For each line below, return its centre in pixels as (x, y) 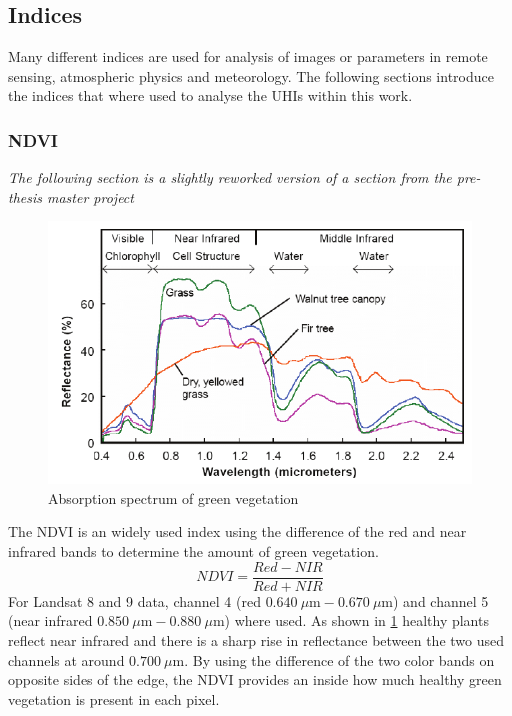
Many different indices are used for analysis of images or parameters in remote (248, 56)
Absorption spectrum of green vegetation (173, 497)
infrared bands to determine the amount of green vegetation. (193, 551)
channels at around (66, 659)
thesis (25, 196)
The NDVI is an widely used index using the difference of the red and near (237, 531)
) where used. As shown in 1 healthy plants (356, 620)
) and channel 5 (441, 600)
